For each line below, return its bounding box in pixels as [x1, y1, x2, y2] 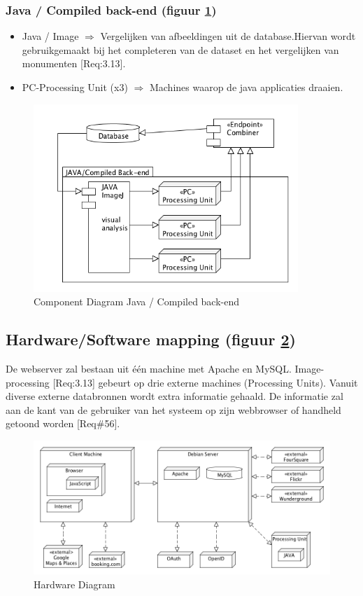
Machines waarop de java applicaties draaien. [149, 80, 343, 94]
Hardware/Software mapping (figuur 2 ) [6, 328, 296, 350]
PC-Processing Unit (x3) [22, 80, 128, 94]
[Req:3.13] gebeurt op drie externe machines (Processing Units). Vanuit [52, 375, 358, 389]
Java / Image [22, 29, 79, 43]
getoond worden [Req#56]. [6, 416, 120, 431]
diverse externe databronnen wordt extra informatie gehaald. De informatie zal [6, 389, 343, 403]
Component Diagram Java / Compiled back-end [34, 294, 240, 309]
